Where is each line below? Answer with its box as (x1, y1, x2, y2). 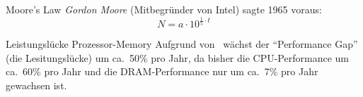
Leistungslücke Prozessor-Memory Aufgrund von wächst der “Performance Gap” (6, 36, 358, 51)
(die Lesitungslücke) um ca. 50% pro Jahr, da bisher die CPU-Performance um (6, 50, 349, 65)
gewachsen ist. (6, 77, 67, 92)
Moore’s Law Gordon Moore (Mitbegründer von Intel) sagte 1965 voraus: (6, 2, 322, 16)
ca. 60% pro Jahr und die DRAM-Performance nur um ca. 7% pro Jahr (6, 64, 318, 79)
